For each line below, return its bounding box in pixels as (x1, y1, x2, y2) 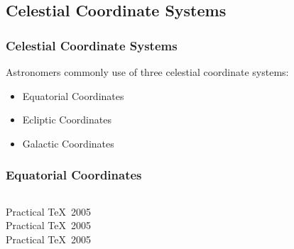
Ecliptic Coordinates (22, 112, 111, 127)
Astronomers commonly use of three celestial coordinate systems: (6, 65, 289, 79)
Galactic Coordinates (22, 135, 114, 150)
